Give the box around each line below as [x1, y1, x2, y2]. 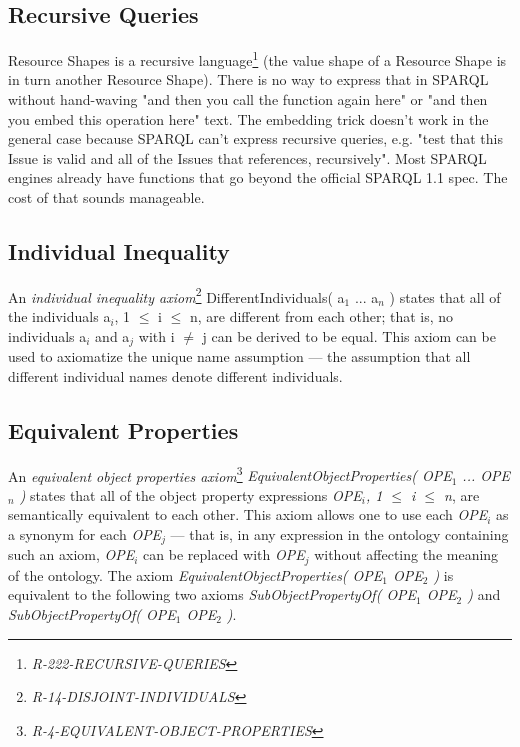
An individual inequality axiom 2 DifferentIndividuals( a [8, 283, 345, 307]
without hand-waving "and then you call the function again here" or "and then [8, 89, 488, 110]
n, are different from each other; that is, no [189, 306, 454, 327]
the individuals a [8, 306, 111, 327]
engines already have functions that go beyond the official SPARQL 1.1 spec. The [8, 167, 508, 188]
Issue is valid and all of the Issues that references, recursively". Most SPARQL [8, 147, 487, 168]
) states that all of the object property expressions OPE [19, 484, 362, 505]
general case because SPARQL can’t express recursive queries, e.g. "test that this [8, 128, 504, 149]
